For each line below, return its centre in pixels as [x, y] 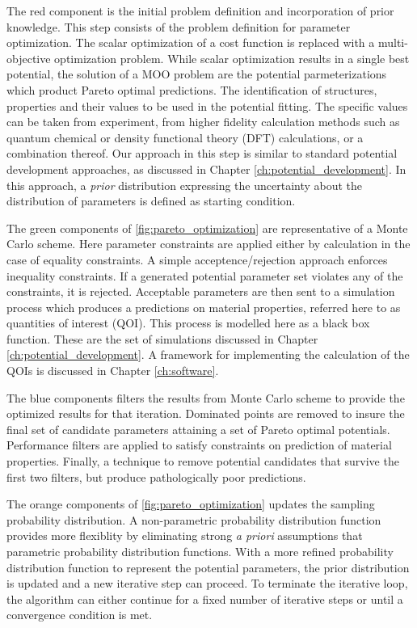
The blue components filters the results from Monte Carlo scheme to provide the [206, 397]
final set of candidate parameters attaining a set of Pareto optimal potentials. [198, 429]
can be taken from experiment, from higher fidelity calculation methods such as [203, 122]
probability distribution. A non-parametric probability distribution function [194, 519]
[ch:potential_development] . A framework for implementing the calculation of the [208, 354]
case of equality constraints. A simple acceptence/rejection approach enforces [197, 259]
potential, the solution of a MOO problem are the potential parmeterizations [197, 74]
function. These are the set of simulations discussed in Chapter [162, 338]
